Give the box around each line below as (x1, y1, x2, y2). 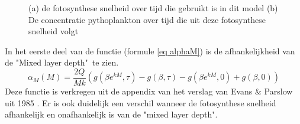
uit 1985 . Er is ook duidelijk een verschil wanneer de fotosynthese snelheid (5, 96, 276, 109)
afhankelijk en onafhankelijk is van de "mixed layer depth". (5, 108, 218, 120)
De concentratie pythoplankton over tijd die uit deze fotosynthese (28, 13, 266, 25)
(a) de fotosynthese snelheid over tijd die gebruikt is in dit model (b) (28, 2, 278, 14)
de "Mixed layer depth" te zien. (5, 56, 119, 68)
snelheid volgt (28, 25, 79, 37)
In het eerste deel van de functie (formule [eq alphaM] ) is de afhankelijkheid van (5, 44, 295, 57)
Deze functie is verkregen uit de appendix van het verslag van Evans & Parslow (5, 85, 293, 97)
